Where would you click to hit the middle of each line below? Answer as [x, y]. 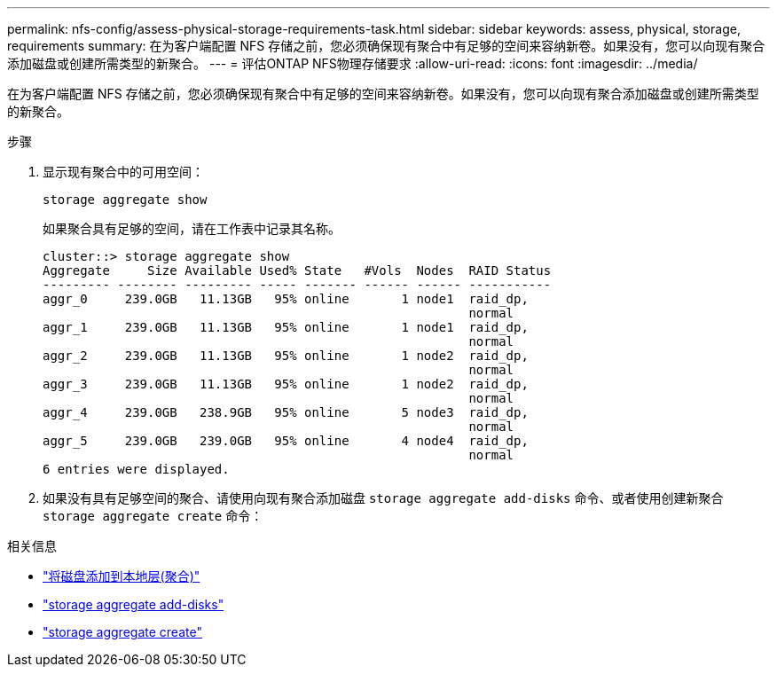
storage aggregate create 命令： [153, 516]
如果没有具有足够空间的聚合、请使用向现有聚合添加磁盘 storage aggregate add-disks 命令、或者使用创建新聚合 [383, 498]
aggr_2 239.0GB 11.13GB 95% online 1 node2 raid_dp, [286, 356]
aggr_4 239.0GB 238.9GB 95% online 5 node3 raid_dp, [286, 412]
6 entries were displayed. [136, 469]
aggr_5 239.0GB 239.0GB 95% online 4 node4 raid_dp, [286, 441]
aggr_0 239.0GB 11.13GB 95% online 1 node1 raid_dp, [286, 299]
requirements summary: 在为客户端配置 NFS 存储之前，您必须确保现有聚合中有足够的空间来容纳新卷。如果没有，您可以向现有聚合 [386, 46]
